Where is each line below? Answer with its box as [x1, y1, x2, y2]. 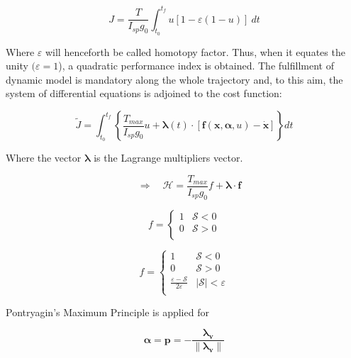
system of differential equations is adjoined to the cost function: [6, 86, 282, 101]
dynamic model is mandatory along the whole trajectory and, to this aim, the [6, 72, 343, 86]
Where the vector [6, 150, 82, 165]
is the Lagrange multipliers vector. [94, 150, 243, 165]
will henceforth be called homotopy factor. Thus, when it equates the [45, 44, 345, 59]
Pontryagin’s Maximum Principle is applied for [6, 304, 209, 319]
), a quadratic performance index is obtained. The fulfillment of [58, 58, 334, 73]
